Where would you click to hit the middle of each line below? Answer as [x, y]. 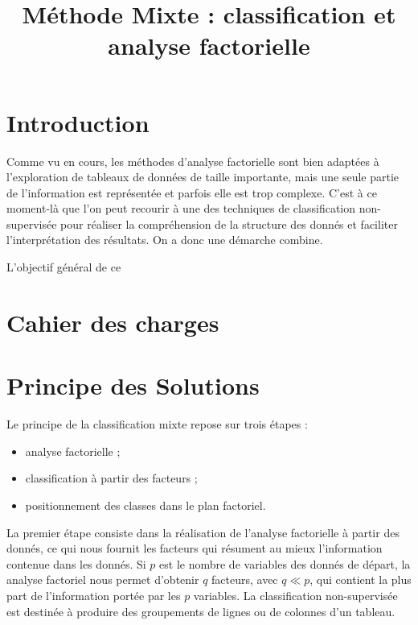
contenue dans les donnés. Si [76, 563]
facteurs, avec [245, 579]
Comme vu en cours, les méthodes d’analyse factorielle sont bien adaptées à [193, 161]
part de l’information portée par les [94, 595]
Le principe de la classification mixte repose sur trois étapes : [157, 424]
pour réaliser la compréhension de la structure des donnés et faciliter [229, 224]
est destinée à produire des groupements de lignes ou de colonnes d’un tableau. [201, 611]
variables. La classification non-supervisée [295, 595]
